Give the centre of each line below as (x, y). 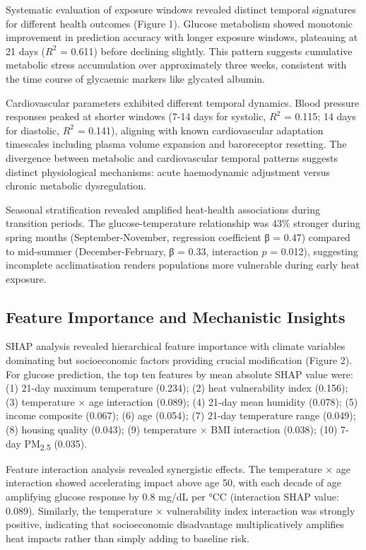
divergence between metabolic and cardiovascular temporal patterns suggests (172, 157)
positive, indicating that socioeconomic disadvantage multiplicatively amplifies (175, 524)
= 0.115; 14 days (320, 116)
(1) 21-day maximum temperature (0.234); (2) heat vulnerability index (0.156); (177, 388)
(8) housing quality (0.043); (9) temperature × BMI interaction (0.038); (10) (172, 429)
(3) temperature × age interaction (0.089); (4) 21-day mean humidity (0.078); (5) (182, 401)
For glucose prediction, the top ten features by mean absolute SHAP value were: (179, 374)
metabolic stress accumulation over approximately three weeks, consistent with (176, 65)
